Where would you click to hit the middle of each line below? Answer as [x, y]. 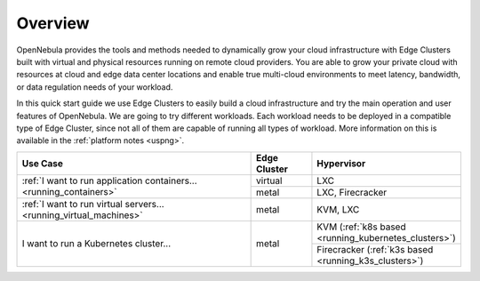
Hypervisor [341, 163]
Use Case [43, 163]
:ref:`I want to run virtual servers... [93, 204]
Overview [53, 23]
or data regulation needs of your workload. [95, 87]
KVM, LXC [338, 209]
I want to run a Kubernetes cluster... [96, 244]
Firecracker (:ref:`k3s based [375, 249]
